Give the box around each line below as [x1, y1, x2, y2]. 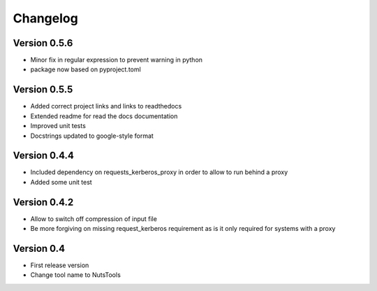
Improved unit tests [30, 122, 87, 130]
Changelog [13, 10, 78, 26]
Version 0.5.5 [13, 84, 73, 96]
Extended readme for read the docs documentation [30, 112, 178, 120]
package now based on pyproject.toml [30, 65, 141, 73]
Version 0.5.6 [13, 37, 73, 49]
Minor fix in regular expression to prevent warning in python [30, 56, 202, 64]
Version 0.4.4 [13, 150, 75, 162]
